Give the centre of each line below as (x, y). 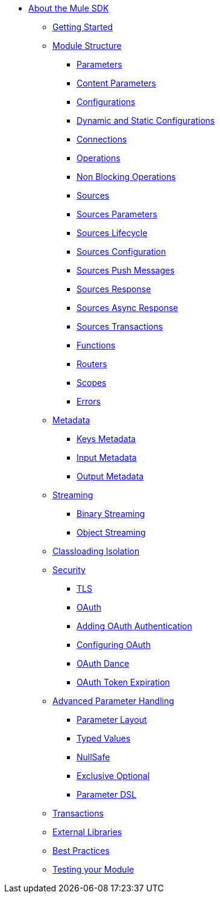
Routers (92, 364)
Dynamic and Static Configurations (146, 120)
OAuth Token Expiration (123, 682)
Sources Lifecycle (112, 233)
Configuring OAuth (114, 645)
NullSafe (93, 757)
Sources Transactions (120, 326)
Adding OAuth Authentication (134, 626)
